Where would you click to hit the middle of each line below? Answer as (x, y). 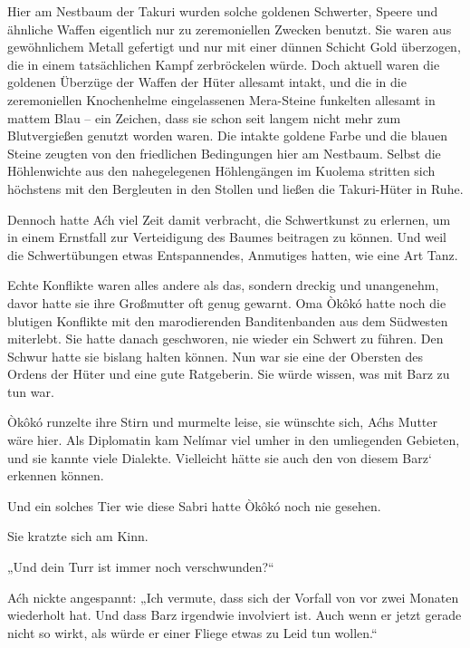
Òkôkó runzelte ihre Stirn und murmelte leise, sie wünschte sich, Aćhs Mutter (222, 422)
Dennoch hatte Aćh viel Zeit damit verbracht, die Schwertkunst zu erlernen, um (229, 219)
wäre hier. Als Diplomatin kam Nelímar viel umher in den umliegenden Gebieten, (234, 440)
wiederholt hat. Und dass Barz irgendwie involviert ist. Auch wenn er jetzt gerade (235, 615)
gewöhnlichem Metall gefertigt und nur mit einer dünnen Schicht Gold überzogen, (234, 47)
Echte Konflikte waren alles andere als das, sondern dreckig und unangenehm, (223, 285)
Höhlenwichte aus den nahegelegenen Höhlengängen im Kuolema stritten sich (221, 171)
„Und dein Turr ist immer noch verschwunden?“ (141, 567)
